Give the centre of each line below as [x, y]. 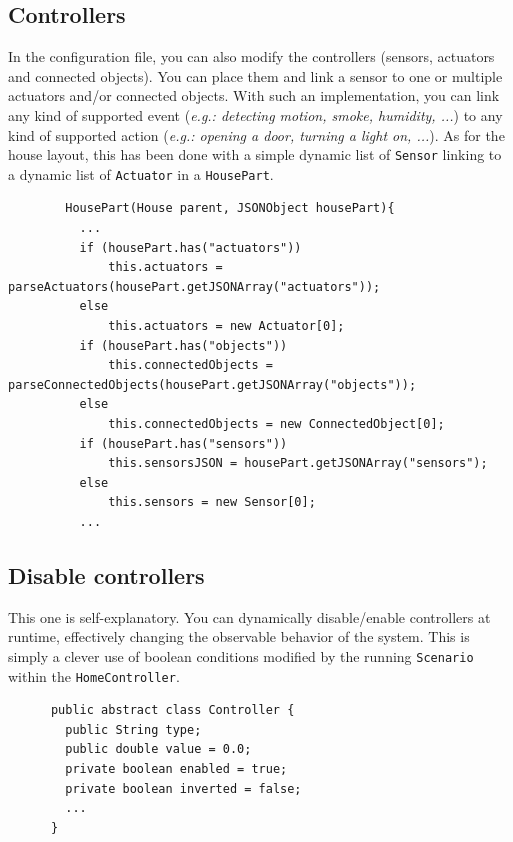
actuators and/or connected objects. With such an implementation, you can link [254, 95]
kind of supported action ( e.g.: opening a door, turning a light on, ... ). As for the [256, 134]
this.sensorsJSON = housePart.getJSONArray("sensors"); [298, 463]
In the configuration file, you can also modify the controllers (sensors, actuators [251, 56]
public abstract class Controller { [172, 710]
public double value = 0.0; [158, 749]
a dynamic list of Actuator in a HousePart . [141, 173]
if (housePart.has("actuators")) [190, 247]
